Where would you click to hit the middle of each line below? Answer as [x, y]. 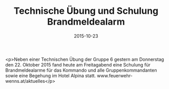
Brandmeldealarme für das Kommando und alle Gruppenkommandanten [81, 70]
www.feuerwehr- [115, 75]
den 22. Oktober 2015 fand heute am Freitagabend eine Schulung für [78, 64]
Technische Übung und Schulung [86, 11]
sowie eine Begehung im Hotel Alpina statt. [51, 75]
